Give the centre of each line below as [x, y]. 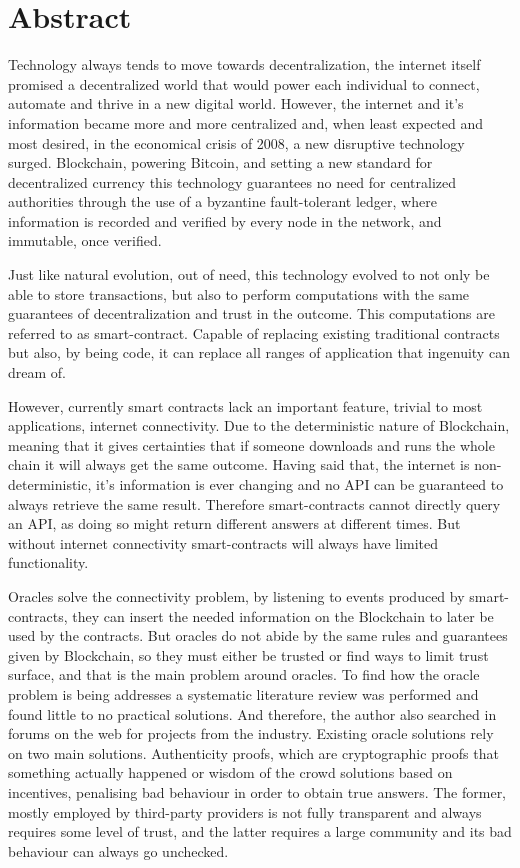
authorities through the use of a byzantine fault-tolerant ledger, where [222, 201]
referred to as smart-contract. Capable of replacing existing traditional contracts [254, 332]
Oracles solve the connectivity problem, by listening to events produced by [236, 595]
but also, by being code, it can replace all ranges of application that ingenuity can [259, 352]
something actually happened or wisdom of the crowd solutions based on [230, 772]
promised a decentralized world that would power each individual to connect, [244, 83]
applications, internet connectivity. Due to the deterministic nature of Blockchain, [259, 425]
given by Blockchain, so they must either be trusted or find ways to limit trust [248, 654]
